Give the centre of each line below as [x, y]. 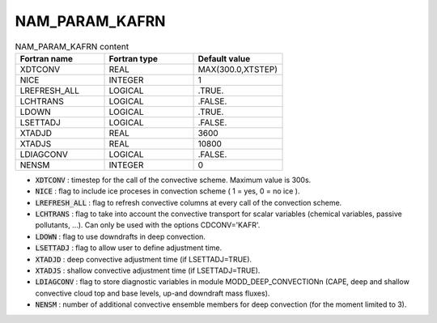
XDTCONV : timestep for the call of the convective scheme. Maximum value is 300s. [173, 180]
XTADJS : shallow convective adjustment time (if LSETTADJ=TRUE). [148, 270]
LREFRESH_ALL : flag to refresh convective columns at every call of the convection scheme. [189, 202]
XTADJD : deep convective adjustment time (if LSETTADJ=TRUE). [144, 259]
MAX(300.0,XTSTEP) [238, 69]
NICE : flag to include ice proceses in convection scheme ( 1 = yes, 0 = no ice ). [168, 191]
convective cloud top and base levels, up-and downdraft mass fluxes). [153, 293]
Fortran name [46, 58]
